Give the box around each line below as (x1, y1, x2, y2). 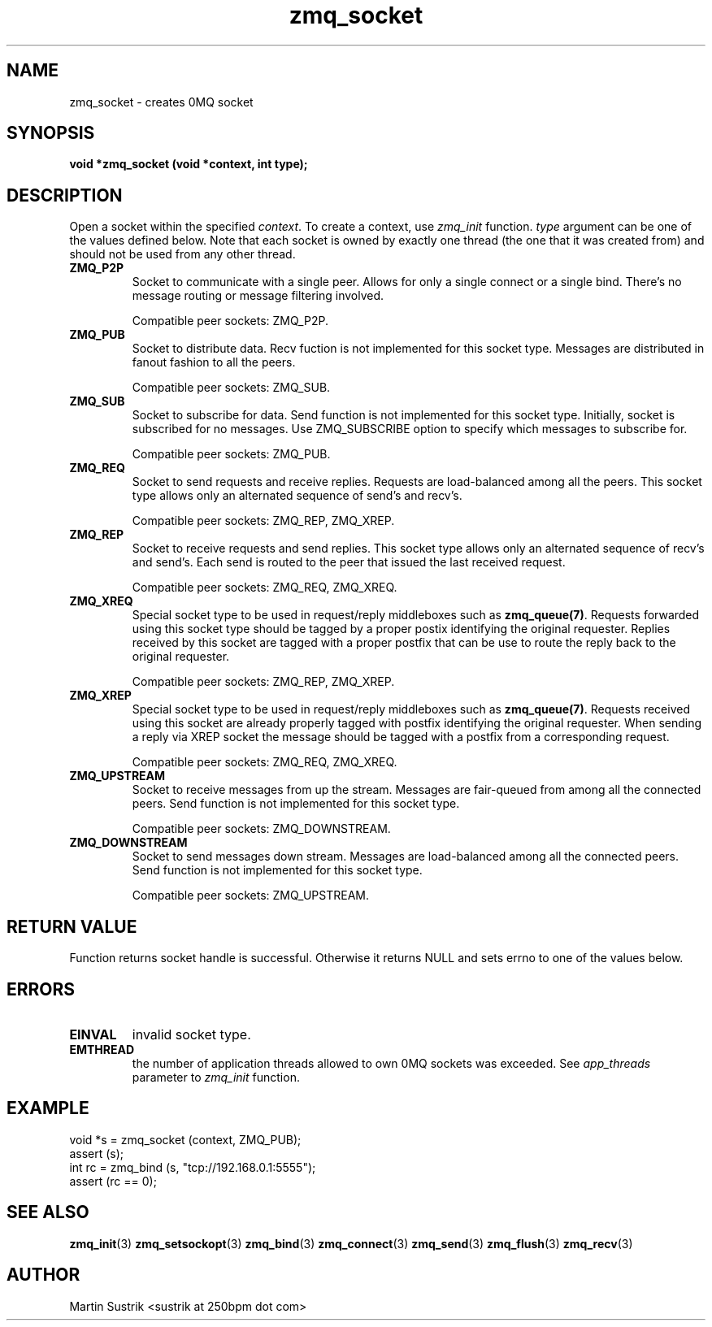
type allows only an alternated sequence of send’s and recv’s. (132, 488, 462, 503)
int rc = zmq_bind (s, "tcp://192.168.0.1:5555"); (69, 1160, 316, 1174)
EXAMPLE (7, 1098, 89, 1119)
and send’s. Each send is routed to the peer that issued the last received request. (132, 555, 566, 570)
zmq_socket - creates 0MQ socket (69, 94, 254, 109)
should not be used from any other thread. (69, 247, 296, 262)
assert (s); (69, 1146, 124, 1160)
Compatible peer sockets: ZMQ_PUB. (132, 447, 331, 462)
